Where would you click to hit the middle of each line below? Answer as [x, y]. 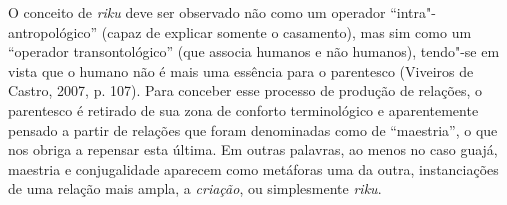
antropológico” [53, 31]
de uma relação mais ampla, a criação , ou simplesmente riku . [195, 188]
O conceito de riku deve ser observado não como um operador [197, 12]
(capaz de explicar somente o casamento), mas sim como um [286, 31]
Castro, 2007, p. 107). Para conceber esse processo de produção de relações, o [245, 90]
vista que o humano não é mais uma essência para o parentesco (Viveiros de [241, 70]
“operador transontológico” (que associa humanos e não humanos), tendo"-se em [254, 51]
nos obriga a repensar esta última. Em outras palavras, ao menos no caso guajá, [253, 149]
